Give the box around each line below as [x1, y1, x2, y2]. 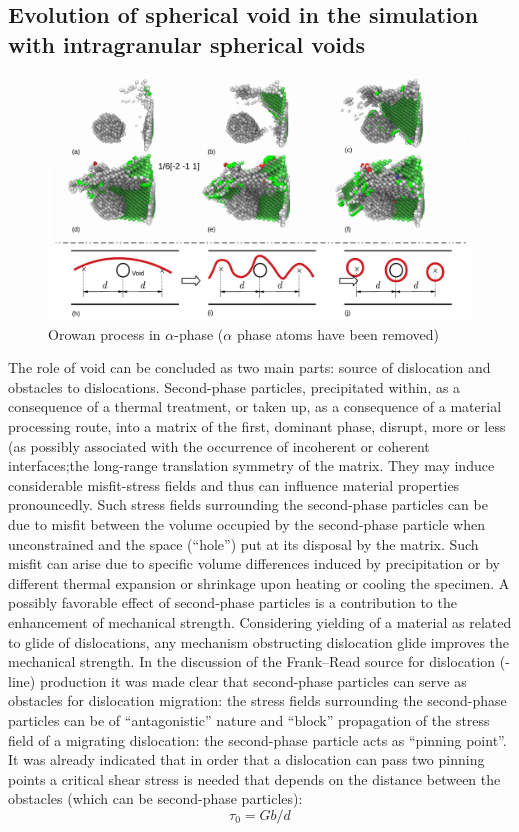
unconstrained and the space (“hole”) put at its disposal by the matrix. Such [8, 533, 479, 554]
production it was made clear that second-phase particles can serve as [39, 670, 467, 691]
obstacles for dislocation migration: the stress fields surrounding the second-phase [8, 690, 507, 711]
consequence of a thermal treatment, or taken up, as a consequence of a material [8, 396, 502, 417]
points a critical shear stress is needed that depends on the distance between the [8, 768, 501, 789]
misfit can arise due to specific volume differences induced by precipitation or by [8, 553, 500, 574]
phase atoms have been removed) [236, 323, 439, 344]
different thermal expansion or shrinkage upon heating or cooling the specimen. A [8, 572, 510, 593]
